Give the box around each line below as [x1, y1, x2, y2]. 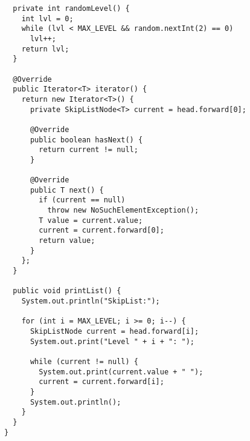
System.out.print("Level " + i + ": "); [30, 337, 194, 346]
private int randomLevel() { [13, 4, 130, 13]
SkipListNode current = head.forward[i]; [30, 327, 199, 336]
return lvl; [21, 44, 69, 53]
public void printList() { [13, 287, 121, 296]
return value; [39, 236, 95, 245]
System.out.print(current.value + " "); [39, 367, 204, 376]
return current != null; [39, 145, 138, 154]
